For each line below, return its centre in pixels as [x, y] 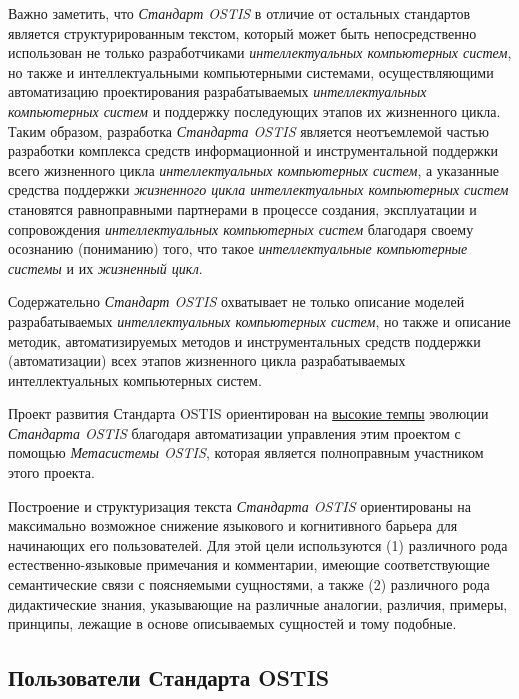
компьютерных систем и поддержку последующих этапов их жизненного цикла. [254, 110]
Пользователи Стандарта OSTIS [169, 677]
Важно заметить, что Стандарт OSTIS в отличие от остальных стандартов [239, 13]
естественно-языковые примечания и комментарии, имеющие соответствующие [249, 564]
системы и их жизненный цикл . [105, 267]
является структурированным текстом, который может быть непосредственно [242, 32]
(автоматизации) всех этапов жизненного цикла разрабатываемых [207, 360]
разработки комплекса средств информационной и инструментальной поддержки [253, 150]
